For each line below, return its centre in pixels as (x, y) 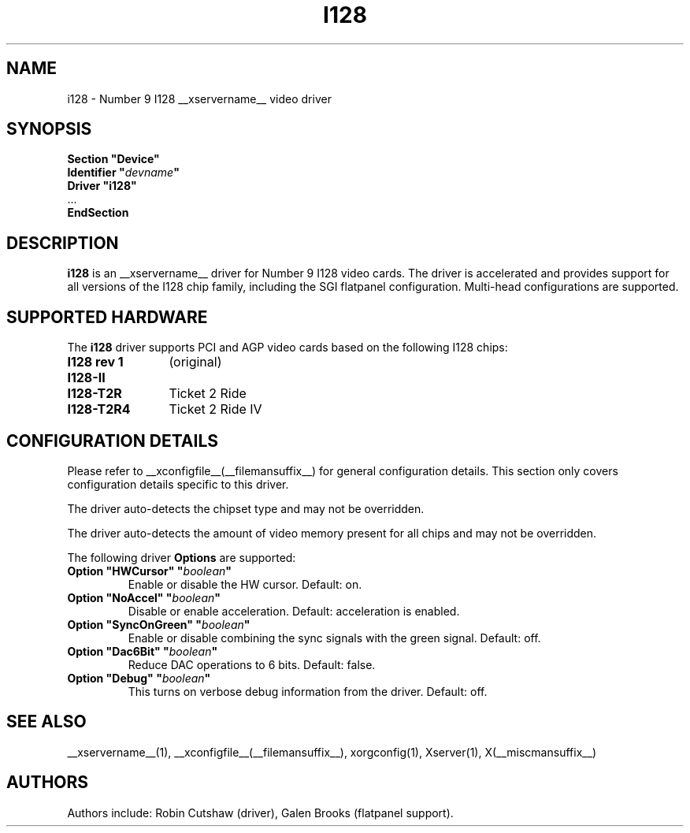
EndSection (98, 213)
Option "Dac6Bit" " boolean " (143, 651)
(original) (195, 362)
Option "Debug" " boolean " (139, 678)
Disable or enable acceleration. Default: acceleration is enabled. (294, 611)
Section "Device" (113, 159)
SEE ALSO (46, 722)
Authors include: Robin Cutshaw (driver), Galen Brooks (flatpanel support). (260, 813)
